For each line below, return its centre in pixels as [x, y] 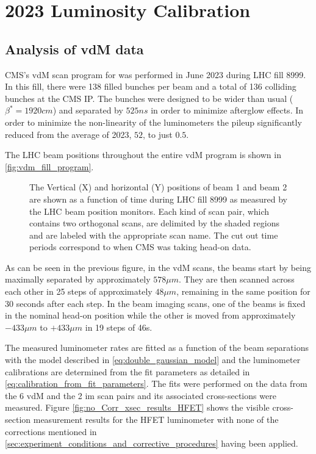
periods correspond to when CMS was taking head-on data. [140, 247]
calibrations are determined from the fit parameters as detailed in [127, 371]
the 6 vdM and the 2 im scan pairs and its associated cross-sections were [141, 395]
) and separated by [88, 110]
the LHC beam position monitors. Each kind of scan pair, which [149, 211]
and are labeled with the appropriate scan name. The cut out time [154, 235]
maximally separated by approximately [78, 279]
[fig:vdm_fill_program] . [49, 166]
